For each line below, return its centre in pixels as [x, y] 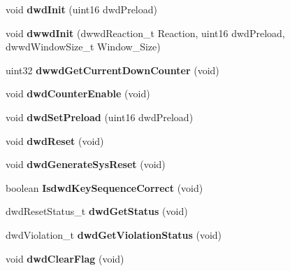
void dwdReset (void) [55, 140]
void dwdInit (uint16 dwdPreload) [81, 9]
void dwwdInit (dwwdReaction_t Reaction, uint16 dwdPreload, [145, 33]
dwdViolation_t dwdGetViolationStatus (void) [114, 234]
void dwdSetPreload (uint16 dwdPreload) [100, 117]
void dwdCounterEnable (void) [78, 93]
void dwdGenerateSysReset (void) [86, 164]
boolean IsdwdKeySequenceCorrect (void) [104, 187]
